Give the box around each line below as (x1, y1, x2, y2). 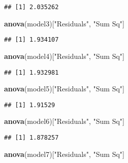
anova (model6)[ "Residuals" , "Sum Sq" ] (4, 116, 124, 126)
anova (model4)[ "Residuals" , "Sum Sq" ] (4, 50, 124, 61)
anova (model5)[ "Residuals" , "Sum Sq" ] (4, 83, 124, 94)
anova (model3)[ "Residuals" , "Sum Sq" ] (4, 18, 124, 28)
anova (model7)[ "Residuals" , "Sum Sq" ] (4, 148, 124, 159)
